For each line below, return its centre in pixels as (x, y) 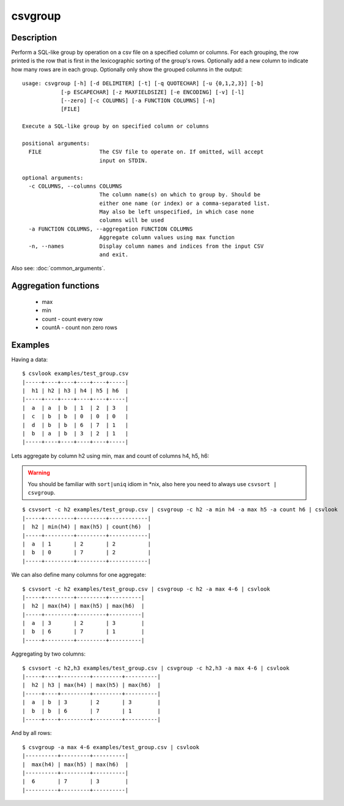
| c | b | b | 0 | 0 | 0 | (75, 416)
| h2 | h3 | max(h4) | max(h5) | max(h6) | (92, 685)
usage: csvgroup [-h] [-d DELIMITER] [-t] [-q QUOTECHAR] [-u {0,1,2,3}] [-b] (143, 83)
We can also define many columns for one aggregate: (79, 575)
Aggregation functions (56, 286)
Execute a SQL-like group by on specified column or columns (115, 126)
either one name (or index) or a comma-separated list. (185, 203)
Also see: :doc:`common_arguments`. (58, 268)
